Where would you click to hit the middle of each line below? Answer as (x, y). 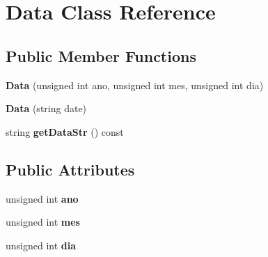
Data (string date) (46, 108)
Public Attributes (70, 169)
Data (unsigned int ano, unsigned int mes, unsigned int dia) (135, 85)
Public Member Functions (101, 55)
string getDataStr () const (65, 131)
